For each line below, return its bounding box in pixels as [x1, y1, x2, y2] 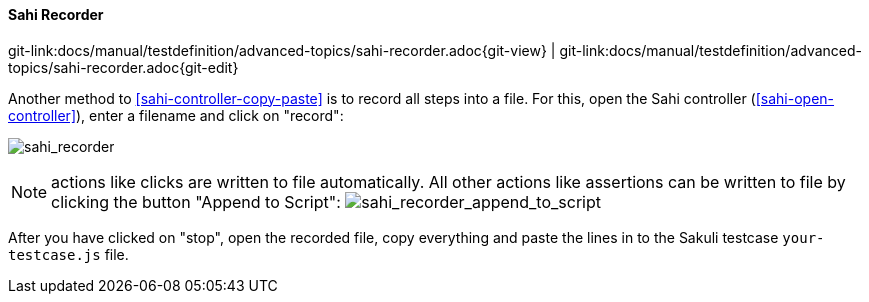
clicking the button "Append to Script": [51, 191, 341, 212]
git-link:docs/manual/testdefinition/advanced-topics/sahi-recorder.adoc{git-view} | [8, 41, 556, 59]
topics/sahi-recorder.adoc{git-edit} [8, 58, 239, 76]
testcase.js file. [8, 245, 129, 263]
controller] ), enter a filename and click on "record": [8, 106, 344, 124]
